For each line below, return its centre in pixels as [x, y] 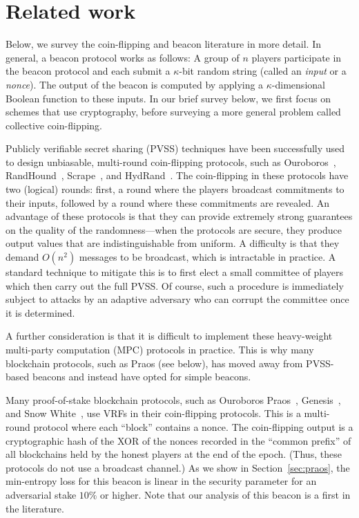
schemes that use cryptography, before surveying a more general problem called [173, 112]
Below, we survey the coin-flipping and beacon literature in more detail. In [163, 44]
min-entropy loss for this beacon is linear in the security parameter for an [161, 481]
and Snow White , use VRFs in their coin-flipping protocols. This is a [153, 413]
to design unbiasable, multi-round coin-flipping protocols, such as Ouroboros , [171, 161]
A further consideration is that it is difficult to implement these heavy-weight [169, 336]
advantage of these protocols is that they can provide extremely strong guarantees [179, 216]
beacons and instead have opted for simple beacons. [142, 377]
